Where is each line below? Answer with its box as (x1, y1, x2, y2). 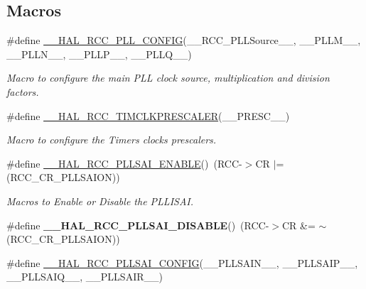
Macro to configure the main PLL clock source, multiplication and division (6, 70, 330, 85)
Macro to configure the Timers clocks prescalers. (6, 132, 217, 147)
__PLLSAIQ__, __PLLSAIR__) (6, 269, 163, 284)
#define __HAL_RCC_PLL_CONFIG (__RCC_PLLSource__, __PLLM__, (6, 33, 361, 48)
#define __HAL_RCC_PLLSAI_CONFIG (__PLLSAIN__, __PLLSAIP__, (6, 255, 358, 270)
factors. (6, 84, 39, 99)
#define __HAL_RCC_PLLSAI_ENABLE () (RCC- (6, 156, 242, 170)
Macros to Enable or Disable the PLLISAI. (6, 193, 194, 208)
